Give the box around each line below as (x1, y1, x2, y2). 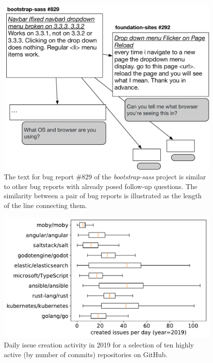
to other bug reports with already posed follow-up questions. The (4, 181, 198, 191)
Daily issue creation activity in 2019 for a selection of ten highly (4, 340, 194, 350)
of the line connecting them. (4, 200, 87, 210)
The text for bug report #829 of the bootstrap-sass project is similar (4, 172, 206, 182)
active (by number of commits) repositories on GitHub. (4, 349, 168, 360)
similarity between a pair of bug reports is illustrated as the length (4, 190, 202, 201)
